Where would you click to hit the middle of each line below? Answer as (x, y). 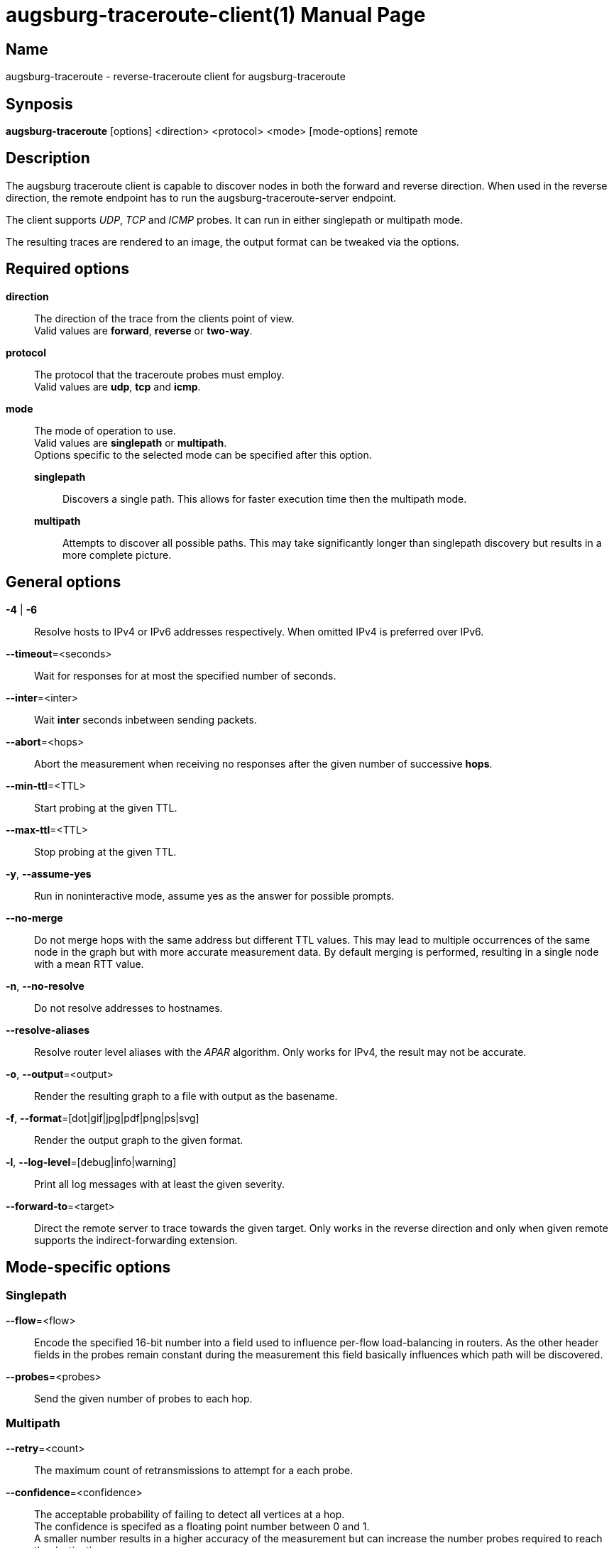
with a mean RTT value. (89, 964)
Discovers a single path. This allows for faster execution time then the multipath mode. (265, 498)
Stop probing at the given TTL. (105, 851)
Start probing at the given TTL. (106, 807)
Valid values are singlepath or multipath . (131, 442)
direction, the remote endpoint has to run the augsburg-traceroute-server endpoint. (201, 197)
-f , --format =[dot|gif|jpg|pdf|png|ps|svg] (103, 1118)
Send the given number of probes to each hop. (143, 1398)
